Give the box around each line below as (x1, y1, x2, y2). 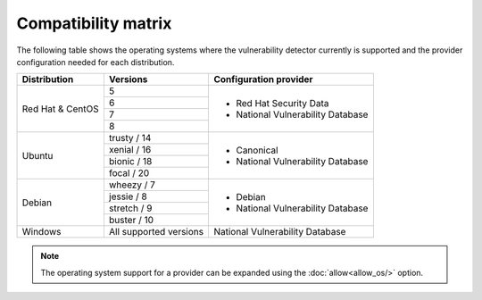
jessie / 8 (108, 190, 147, 203)
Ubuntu (21, 149, 54, 162)
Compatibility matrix (16, 13, 172, 33)
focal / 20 (108, 167, 150, 179)
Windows (21, 226, 62, 238)
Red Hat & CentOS (21, 103, 100, 115)
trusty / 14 (108, 132, 152, 145)
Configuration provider (213, 73, 313, 86)
